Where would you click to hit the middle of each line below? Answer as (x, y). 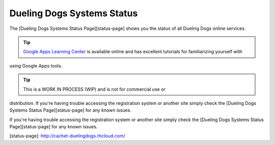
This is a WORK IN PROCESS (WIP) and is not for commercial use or (94, 89)
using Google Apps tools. (36, 65)
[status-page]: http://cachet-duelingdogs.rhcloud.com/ (67, 136)
